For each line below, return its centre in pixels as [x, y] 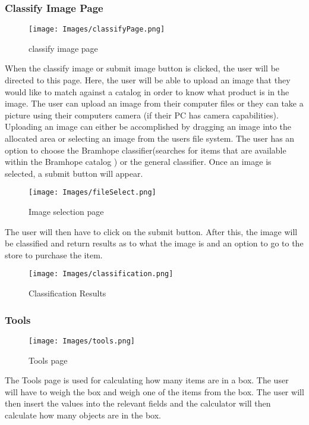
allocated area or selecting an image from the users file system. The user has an [150, 138]
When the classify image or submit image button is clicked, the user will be [142, 68]
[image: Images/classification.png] [101, 274]
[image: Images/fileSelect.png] [92, 193]
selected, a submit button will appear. [74, 173]
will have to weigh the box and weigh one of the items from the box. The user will [154, 391]
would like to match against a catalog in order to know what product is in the [147, 91]
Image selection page [66, 212]
